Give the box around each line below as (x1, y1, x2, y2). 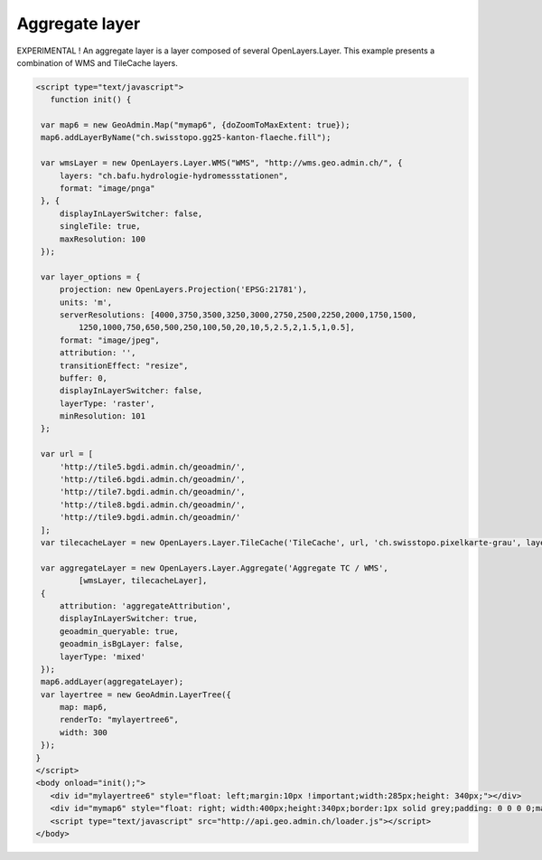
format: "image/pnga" (59, 184, 155, 194)
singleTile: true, (59, 222, 142, 232)
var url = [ (41, 449, 94, 459)
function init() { (50, 95, 132, 105)
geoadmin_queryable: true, (59, 626, 180, 637)
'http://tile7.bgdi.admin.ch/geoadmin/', (59, 487, 246, 497)
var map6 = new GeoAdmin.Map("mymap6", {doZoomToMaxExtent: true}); (41, 120, 350, 130)
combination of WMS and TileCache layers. (16, 57, 178, 68)
